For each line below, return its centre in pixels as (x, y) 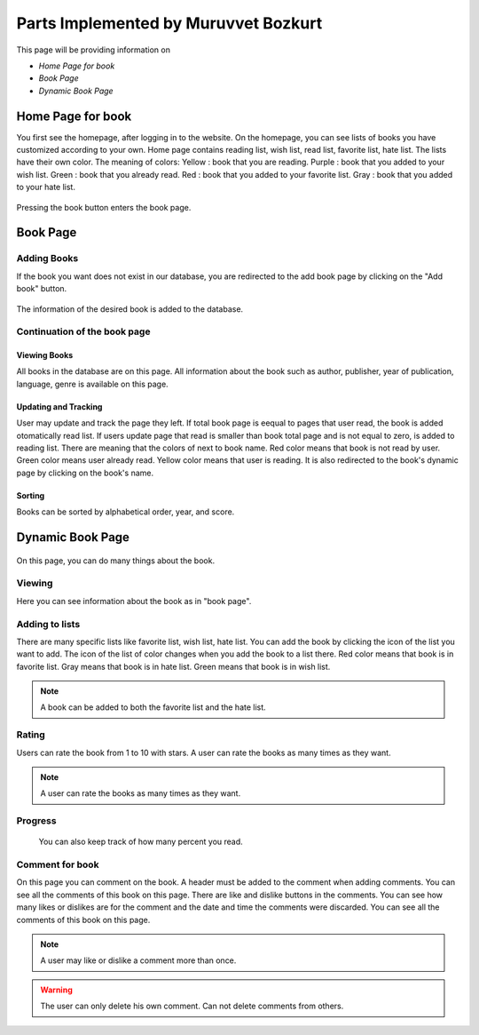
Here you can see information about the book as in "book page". (134, 601)
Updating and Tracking (59, 406)
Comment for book (58, 864)
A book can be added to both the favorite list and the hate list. (153, 707)
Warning (56, 990)
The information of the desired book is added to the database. (130, 309)
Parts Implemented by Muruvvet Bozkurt (169, 23)
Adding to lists (48, 624)
